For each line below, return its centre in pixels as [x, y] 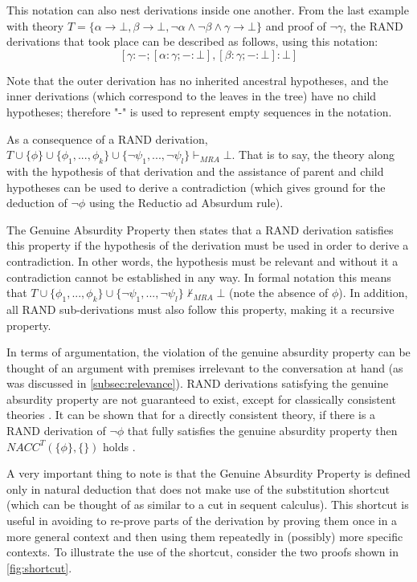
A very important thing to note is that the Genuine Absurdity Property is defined [208, 473]
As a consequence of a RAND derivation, [107, 138]
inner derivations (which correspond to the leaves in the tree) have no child [192, 96]
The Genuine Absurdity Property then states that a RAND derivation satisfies [200, 229]
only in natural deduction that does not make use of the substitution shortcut [198, 488]
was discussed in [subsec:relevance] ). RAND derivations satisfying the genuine [198, 383]
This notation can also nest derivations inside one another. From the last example [208, 10]
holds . [119, 446]
